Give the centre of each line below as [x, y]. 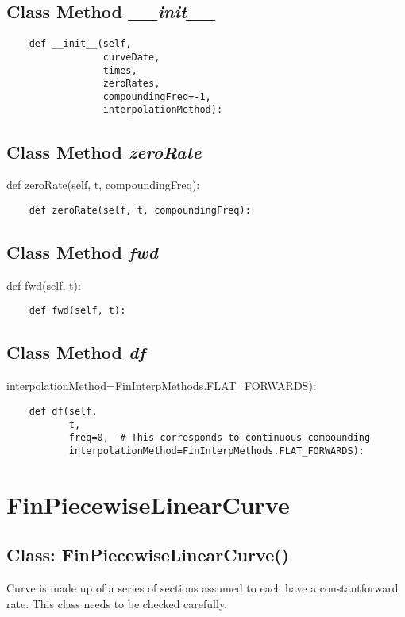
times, [120, 70]
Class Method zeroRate [104, 151]
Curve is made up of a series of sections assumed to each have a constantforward [202, 588]
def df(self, [63, 411]
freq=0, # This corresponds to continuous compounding [220, 438]
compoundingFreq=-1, [157, 96]
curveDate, [131, 57]
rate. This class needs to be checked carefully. [117, 603]
